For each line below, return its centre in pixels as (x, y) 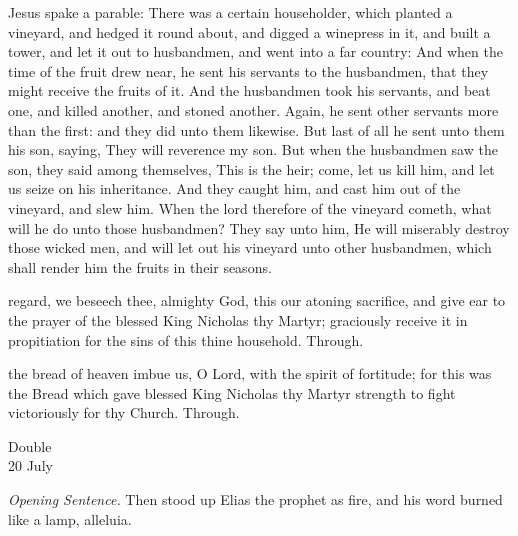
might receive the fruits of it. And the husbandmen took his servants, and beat (249, 90)
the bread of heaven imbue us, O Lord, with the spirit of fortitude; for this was (250, 373)
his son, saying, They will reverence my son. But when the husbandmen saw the (253, 149)
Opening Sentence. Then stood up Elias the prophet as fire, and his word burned (255, 499)
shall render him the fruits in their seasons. (140, 266)
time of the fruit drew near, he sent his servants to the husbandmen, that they (248, 70)
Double (30, 445)
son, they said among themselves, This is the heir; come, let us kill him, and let (251, 168)
